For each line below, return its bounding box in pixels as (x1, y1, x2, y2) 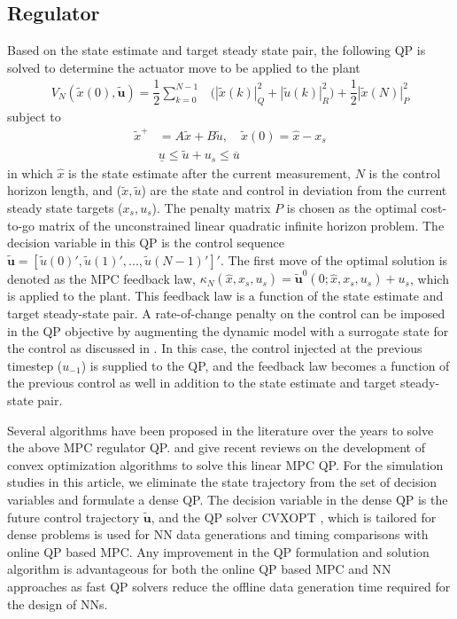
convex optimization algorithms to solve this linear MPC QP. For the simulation (7, 455, 444, 474)
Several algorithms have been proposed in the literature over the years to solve (7, 420, 434, 439)
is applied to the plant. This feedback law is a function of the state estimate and (7, 286, 444, 305)
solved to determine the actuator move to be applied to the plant (7, 58, 360, 76)
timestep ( (7, 356, 63, 374)
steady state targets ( (7, 198, 123, 216)
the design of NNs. (7, 594, 108, 613)
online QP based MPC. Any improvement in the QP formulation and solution (7, 542, 430, 560)
